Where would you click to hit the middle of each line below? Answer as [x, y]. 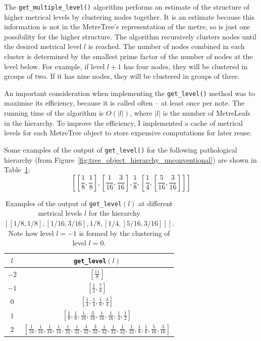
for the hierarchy [114, 213]
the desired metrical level [43, 46]
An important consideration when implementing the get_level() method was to [129, 93]
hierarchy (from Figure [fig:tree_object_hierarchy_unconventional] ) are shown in [130, 159]
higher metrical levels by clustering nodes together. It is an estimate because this [129, 16]
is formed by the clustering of [124, 233]
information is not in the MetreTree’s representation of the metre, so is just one [127, 27]
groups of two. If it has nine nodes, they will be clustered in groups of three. [122, 76]
